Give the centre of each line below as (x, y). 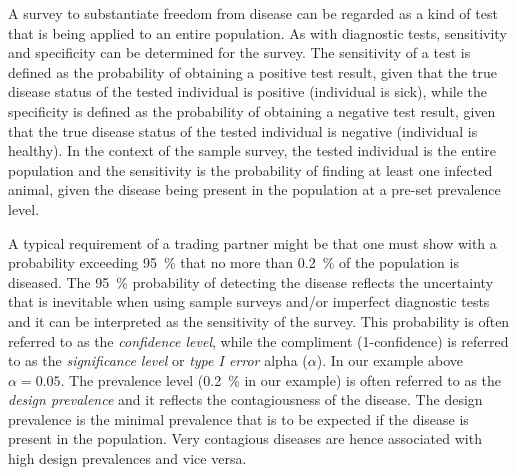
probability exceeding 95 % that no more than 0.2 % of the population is (233, 262)
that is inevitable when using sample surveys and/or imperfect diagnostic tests (249, 301)
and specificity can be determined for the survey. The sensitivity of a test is (239, 52)
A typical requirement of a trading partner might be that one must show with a (252, 242)
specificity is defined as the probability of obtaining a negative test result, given (252, 110)
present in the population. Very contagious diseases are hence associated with (245, 438)
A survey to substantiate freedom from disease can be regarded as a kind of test (253, 13)
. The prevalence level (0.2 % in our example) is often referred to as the (281, 379)
